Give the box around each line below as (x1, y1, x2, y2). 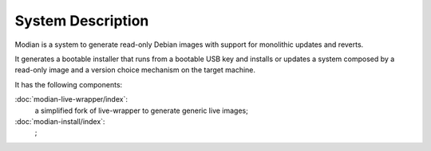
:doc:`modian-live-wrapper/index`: (14, 95, 128, 104)
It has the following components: (14, 79, 123, 89)
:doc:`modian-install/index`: (14, 116, 105, 126)
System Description (14, 12, 149, 29)
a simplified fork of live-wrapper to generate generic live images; (34, 106, 249, 115)
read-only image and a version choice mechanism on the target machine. (14, 65, 255, 75)
